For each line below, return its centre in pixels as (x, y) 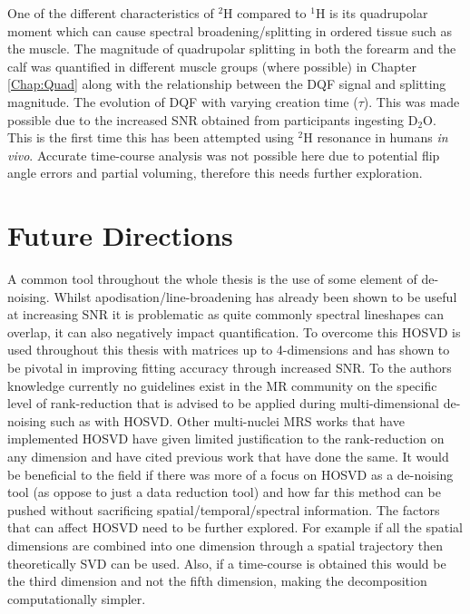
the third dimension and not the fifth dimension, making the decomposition (217, 581)
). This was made (411, 101)
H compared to (265, 13)
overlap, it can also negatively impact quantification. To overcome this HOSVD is (234, 331)
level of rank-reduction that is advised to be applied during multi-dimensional (224, 403)
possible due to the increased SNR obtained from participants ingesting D (213, 119)
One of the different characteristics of (111, 13)
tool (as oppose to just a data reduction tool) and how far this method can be (224, 492)
